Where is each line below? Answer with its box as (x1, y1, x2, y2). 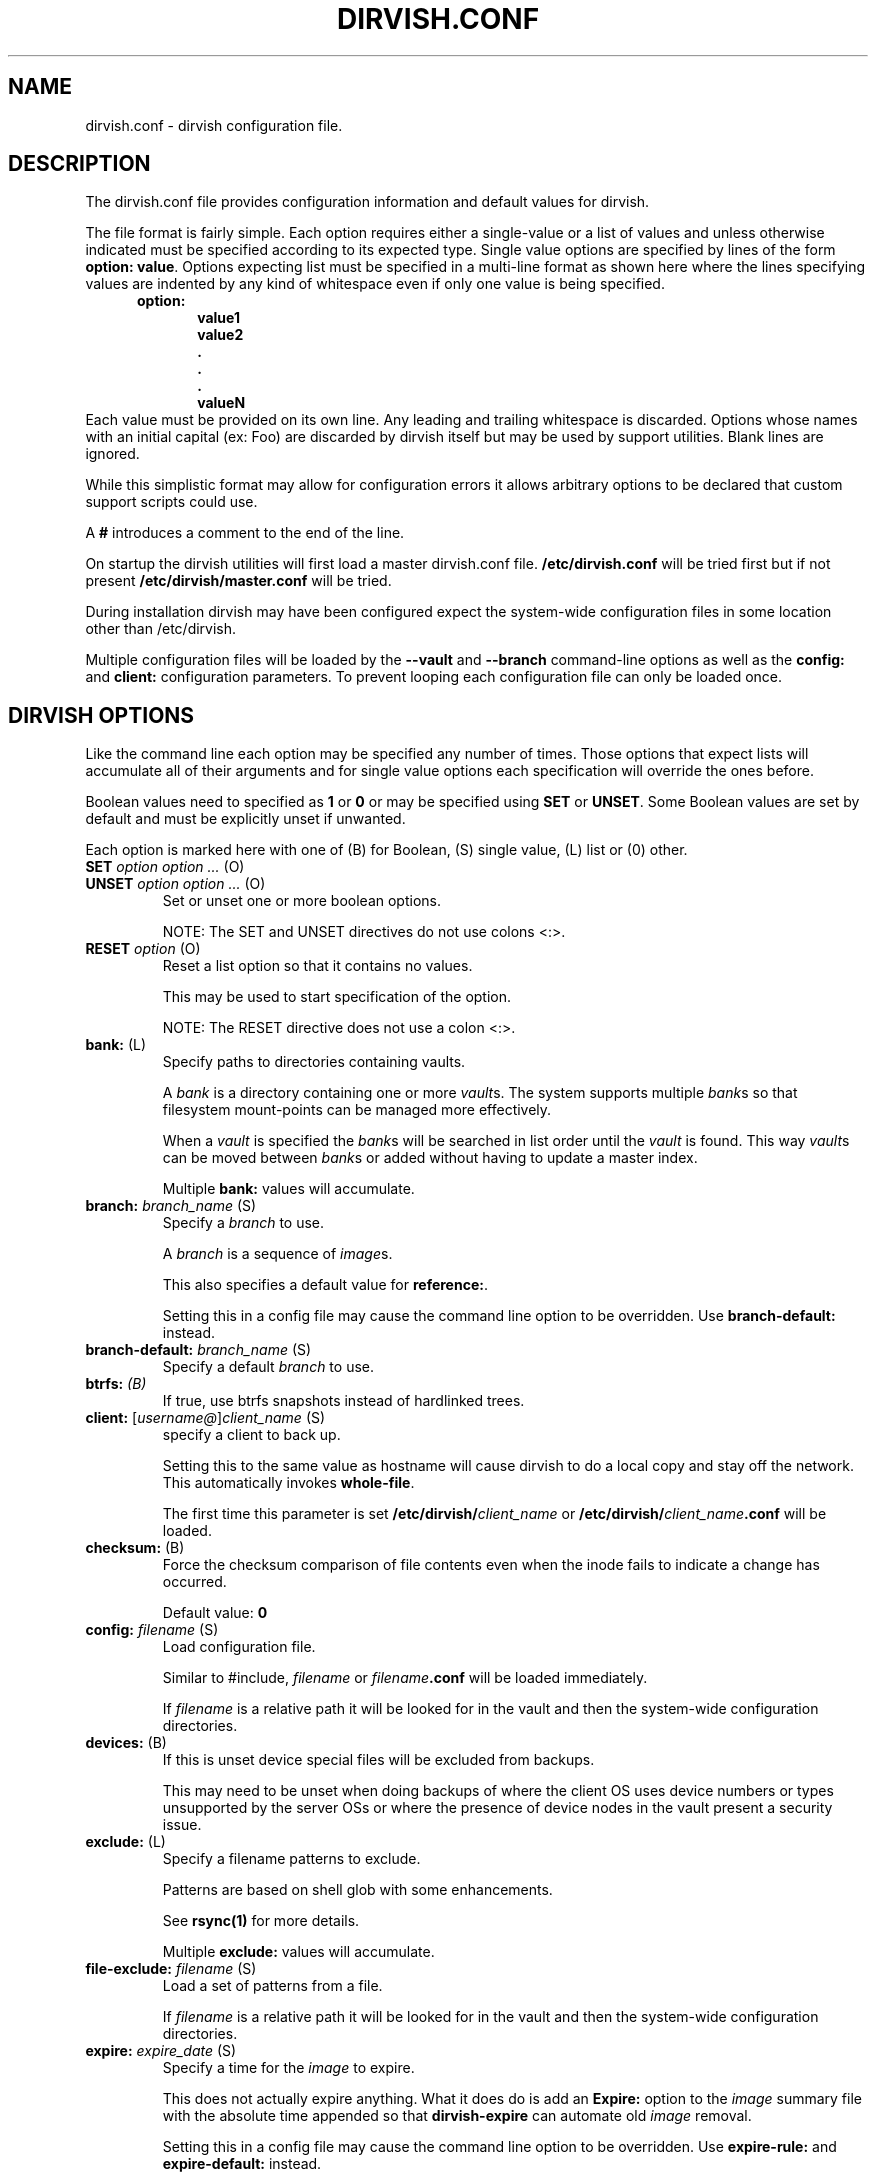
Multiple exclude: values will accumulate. (162, 1943, 435, 1961)
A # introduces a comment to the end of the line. (85, 524, 405, 542)
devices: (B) (85, 1734, 167, 1752)
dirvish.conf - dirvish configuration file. (85, 116, 343, 134)
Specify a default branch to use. (162, 1358, 374, 1376)
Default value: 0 (162, 1604, 268, 1622)
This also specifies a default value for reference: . (162, 1276, 488, 1294)
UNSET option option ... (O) (85, 875, 266, 893)
